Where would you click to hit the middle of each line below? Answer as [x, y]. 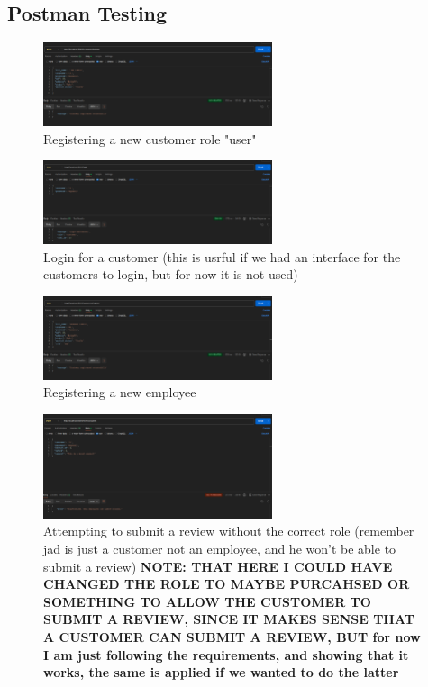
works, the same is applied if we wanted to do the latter [221, 672]
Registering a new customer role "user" [150, 138]
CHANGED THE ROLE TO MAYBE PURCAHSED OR [227, 584]
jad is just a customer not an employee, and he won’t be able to [220, 549]
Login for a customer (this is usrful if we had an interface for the [222, 256]
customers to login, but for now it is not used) [171, 274]
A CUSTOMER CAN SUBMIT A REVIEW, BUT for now [232, 637]
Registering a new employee [120, 392]
